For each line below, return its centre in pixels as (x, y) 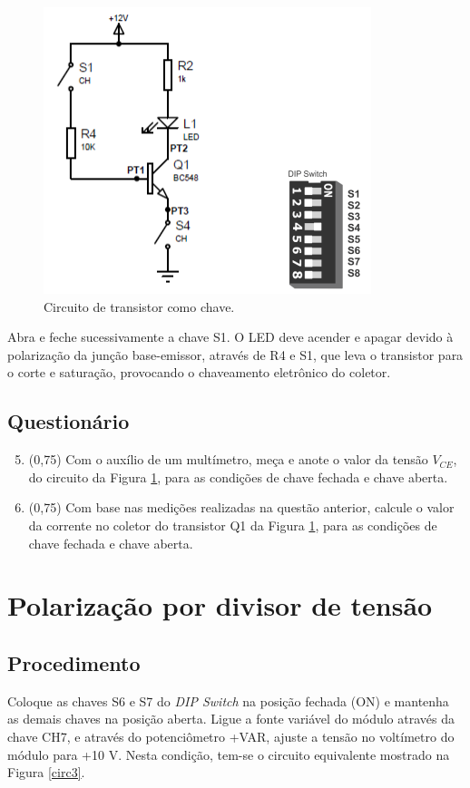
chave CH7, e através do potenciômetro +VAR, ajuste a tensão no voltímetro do (231, 736)
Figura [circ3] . (46, 772)
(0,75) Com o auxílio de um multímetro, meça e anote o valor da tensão (228, 459)
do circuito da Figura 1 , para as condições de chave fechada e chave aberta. (238, 477)
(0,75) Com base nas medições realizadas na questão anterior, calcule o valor (241, 507)
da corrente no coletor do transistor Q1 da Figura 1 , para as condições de (233, 525)
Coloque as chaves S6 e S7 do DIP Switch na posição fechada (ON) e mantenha (228, 700)
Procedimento (74, 662)
